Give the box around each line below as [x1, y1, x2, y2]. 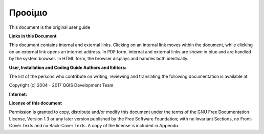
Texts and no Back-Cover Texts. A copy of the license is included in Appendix [22, 123, 179, 129]
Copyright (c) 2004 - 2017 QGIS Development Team [9, 83, 113, 88]
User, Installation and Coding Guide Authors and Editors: [9, 65, 127, 70]
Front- [240, 116, 253, 121]
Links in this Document [9, 33, 57, 39]
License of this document [9, 100, 62, 106]
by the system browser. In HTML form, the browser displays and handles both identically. [9, 56, 189, 62]
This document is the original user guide [9, 24, 90, 30]
